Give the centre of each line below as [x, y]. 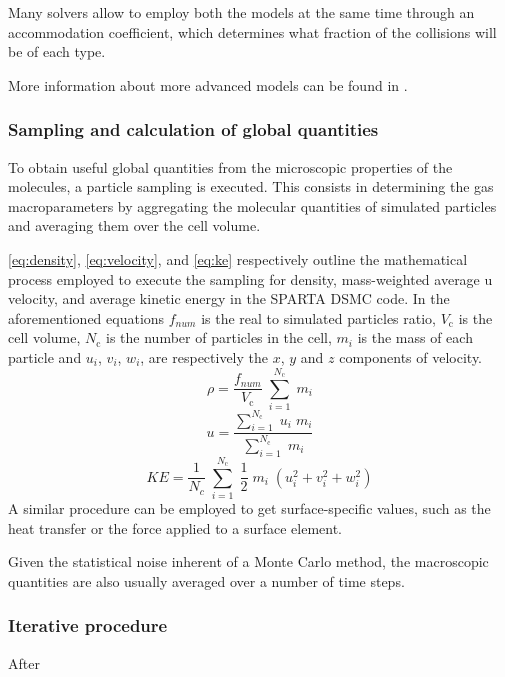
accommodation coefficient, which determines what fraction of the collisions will [252, 31]
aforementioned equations [86, 317]
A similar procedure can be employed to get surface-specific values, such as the [249, 508]
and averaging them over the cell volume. [134, 225]
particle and [45, 356]
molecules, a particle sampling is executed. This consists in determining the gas [251, 186]
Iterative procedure [88, 625]
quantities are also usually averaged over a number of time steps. [206, 580]
